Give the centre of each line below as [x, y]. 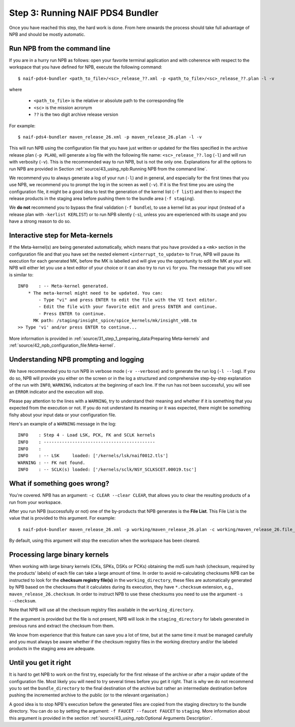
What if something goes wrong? [59, 483]
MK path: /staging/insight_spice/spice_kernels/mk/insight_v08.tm [115, 321]
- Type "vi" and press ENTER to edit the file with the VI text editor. [128, 300]
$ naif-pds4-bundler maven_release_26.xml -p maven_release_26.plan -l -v [110, 137]
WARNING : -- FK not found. [52, 463]
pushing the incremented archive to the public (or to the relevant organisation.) [89, 695]
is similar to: [21, 275]
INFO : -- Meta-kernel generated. [63, 286]
